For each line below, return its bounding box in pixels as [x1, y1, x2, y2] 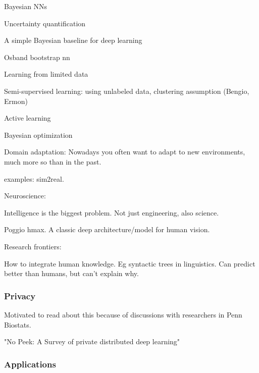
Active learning [4, 113, 51, 123]
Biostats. [4, 319, 31, 330]
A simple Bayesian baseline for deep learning [4, 35, 142, 45]
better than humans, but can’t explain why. [4, 268, 139, 279]
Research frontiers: [4, 241, 62, 251]
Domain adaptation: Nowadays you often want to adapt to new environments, [4, 146, 245, 157]
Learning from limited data [4, 69, 88, 79]
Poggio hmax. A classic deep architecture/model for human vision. [4, 224, 210, 235]
